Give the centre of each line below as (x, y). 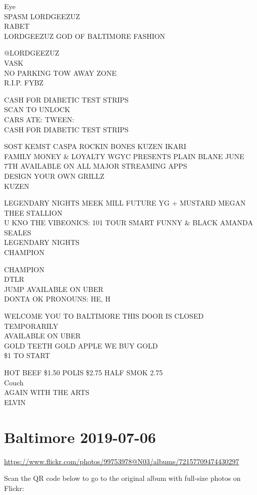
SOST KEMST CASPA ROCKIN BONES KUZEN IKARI (95, 146)
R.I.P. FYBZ (24, 83)
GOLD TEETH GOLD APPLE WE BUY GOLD (81, 345)
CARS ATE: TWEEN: (39, 119)
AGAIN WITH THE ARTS (47, 392)
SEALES (18, 232)
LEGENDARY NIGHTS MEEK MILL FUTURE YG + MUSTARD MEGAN (125, 203)
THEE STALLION (33, 212)
